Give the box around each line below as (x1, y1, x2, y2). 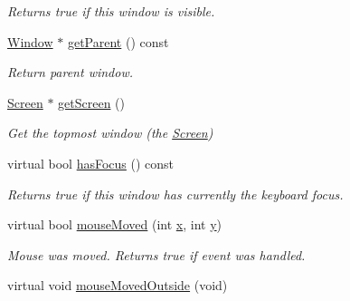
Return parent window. (7, 63, 134, 82)
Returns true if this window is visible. (7, 2, 215, 20)
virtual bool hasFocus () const (7, 153, 175, 172)
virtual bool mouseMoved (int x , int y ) (7, 215, 222, 234)
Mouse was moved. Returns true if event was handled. (7, 245, 306, 264)
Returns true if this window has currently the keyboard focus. (7, 184, 344, 203)
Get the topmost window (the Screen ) (7, 123, 213, 142)
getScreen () (58, 92, 125, 112)
